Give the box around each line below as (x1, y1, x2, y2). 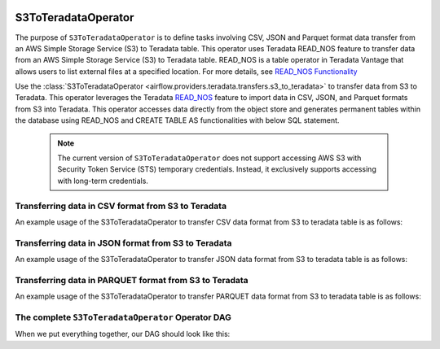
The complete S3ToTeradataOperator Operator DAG (15, 312, 232, 323)
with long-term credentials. (57, 176, 148, 185)
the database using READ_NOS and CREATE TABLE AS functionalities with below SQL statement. (15, 116, 340, 125)
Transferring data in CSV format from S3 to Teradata (15, 200, 227, 212)
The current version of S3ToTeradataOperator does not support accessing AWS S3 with (57, 153, 362, 163)
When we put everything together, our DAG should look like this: (15, 329, 231, 339)
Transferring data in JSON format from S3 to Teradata (15, 237, 232, 248)
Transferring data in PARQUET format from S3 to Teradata (15, 274, 249, 286)
